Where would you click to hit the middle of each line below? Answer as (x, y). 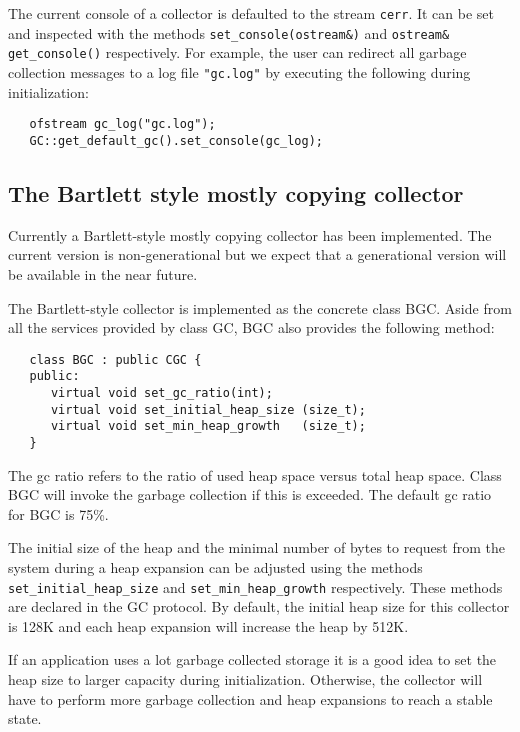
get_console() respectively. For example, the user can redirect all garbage (237, 52)
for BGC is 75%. (58, 513)
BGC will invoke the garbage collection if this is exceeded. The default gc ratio (250, 494)
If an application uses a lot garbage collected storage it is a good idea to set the (252, 659)
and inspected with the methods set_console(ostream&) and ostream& (229, 32)
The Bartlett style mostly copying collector (236, 192)
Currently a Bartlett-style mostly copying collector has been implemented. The (250, 234)
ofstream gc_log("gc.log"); (122, 124)
